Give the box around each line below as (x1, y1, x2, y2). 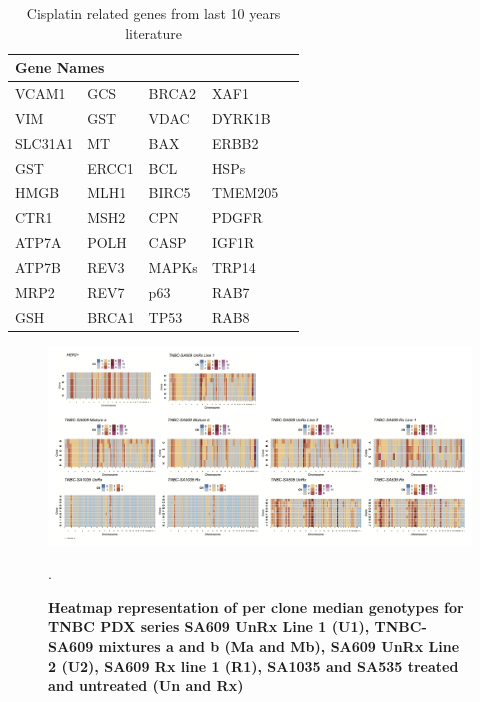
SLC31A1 (15, 132, 74, 153)
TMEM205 (211, 182, 279, 203)
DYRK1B (211, 107, 271, 128)
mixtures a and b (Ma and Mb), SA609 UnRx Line (98, 636, 460, 657)
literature (125, 22, 183, 43)
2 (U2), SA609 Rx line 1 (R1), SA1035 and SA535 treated (48, 655, 459, 676)
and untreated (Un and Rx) (48, 675, 244, 696)
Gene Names (15, 57, 105, 78)
